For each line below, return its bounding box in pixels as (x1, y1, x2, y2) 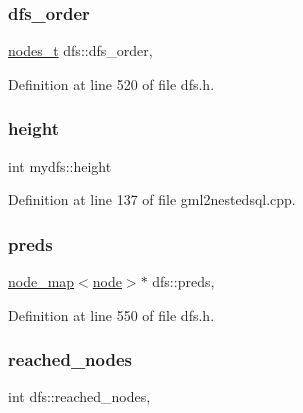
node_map (8, 271, 75, 292)
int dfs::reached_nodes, (8, 386, 151, 407)
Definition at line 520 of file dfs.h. (8, 73, 215, 94)
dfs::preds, (152, 271, 215, 292)
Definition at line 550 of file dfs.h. (8, 304, 215, 325)
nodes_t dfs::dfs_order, (8, 40, 153, 61)
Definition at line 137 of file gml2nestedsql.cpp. (8, 189, 296, 210)
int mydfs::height (8, 155, 112, 176)
